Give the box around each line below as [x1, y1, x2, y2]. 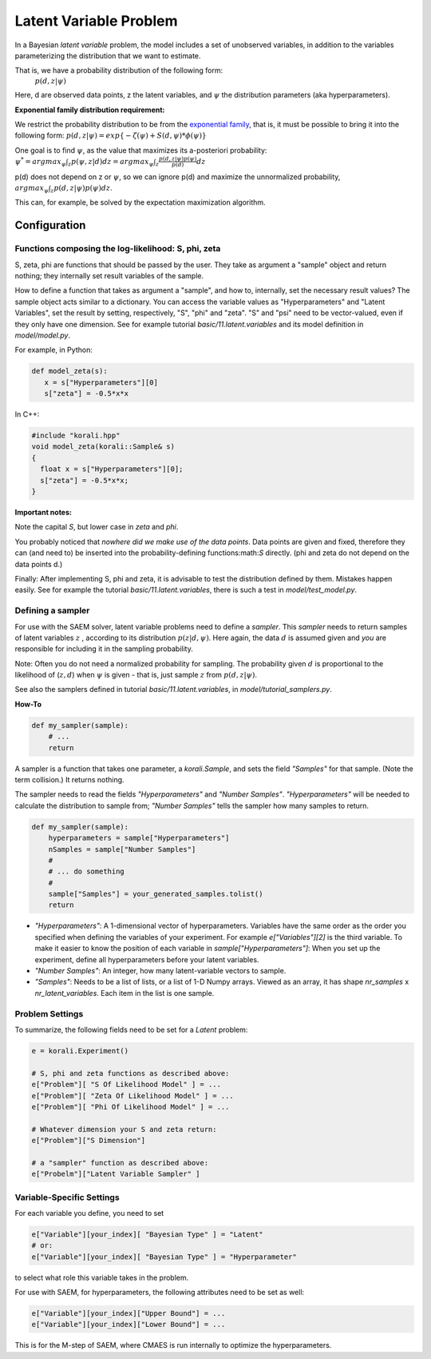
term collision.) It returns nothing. [14, 774, 125, 784]
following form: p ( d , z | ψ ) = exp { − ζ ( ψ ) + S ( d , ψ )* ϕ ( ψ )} [14, 130, 207, 140]
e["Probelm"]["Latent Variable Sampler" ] [31, 1169, 200, 1179]
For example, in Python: [14, 345, 93, 355]
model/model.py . [14, 330, 71, 340]
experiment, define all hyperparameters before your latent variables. [34, 954, 259, 964]
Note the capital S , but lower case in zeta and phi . [14, 522, 179, 532]
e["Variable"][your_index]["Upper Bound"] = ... [31, 1309, 226, 1318]
